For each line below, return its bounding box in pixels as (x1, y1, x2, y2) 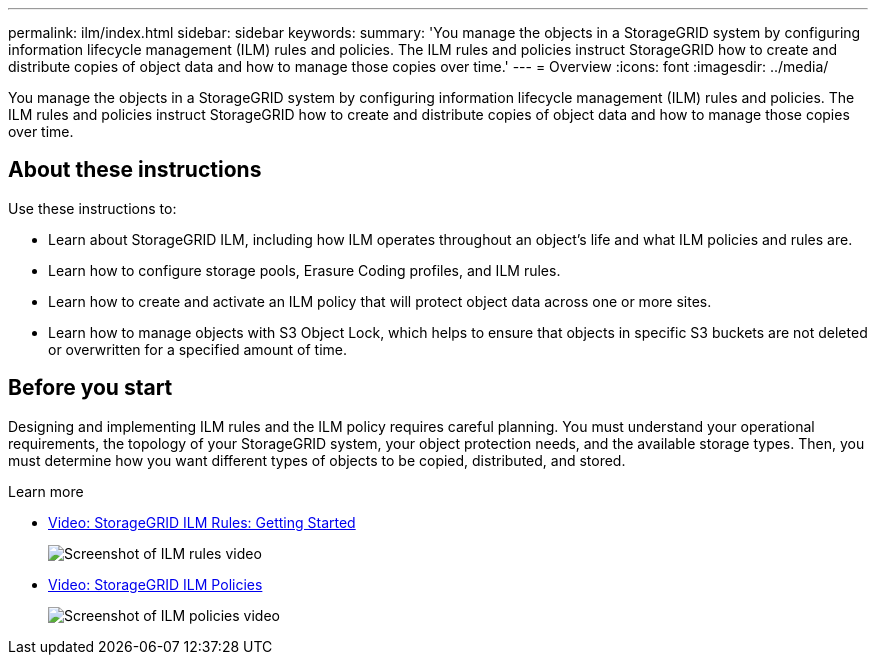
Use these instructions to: (8, 199, 177, 217)
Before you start (8, 375, 173, 401)
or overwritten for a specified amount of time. (48, 340, 347, 358)
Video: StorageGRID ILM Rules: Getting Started (48, 513, 356, 531)
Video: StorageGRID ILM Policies (48, 575, 263, 593)
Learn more (8, 482, 84, 500)
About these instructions (8, 157, 262, 183)
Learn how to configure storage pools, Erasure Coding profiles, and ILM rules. (48, 261, 561, 279)
